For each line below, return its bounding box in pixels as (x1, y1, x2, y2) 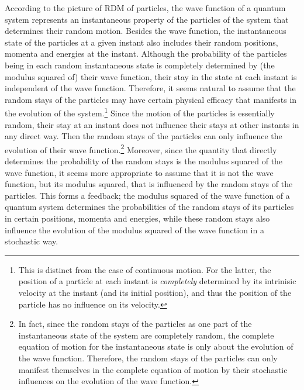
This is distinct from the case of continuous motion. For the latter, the (18, 263, 271, 275)
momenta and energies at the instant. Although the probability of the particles (5, 47, 287, 60)
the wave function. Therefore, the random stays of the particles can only (18, 351, 278, 364)
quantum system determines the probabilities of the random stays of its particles (5, 201, 294, 213)
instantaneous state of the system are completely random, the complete (18, 329, 274, 341)
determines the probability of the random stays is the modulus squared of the (5, 155, 283, 167)
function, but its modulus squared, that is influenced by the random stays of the (5, 178, 293, 190)
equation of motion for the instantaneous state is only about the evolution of (18, 340, 293, 353)
